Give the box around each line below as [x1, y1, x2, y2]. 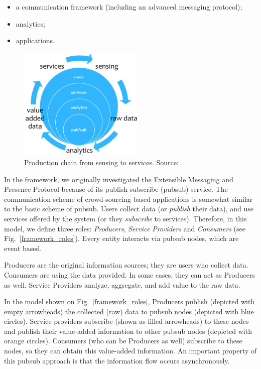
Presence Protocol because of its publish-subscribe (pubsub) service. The [4, 184, 228, 194]
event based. [4, 242, 42, 253]
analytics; [16, 18, 45, 29]
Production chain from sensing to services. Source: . [24, 157, 183, 167]
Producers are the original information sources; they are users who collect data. [4, 260, 248, 270]
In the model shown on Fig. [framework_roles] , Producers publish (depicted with [4, 296, 255, 307]
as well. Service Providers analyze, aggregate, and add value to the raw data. [4, 279, 240, 290]
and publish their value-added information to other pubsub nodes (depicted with [4, 325, 252, 336]
